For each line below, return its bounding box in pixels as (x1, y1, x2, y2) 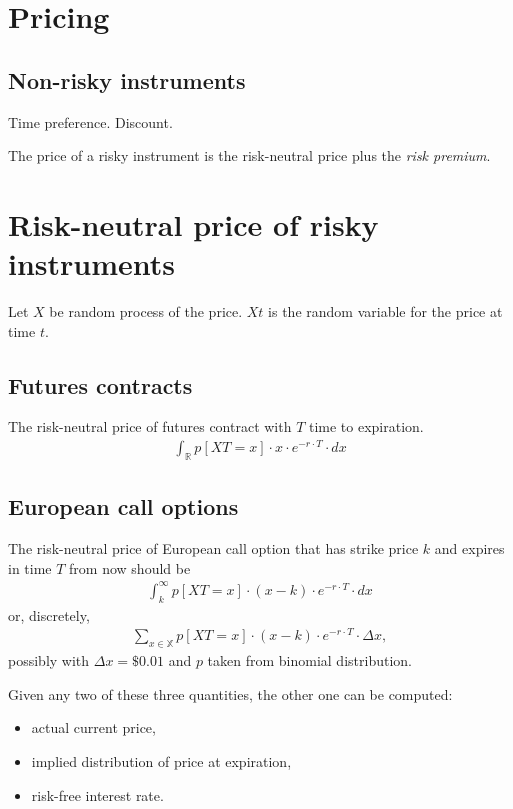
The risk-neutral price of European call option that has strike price (8, 538, 419, 559)
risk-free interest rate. (31, 784, 164, 805)
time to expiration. (308, 416, 424, 437)
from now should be (69, 557, 191, 578)
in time (8, 557, 52, 578)
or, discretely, (8, 604, 90, 625)
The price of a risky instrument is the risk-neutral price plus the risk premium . (8, 145, 491, 166)
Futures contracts (8, 369, 193, 400)
